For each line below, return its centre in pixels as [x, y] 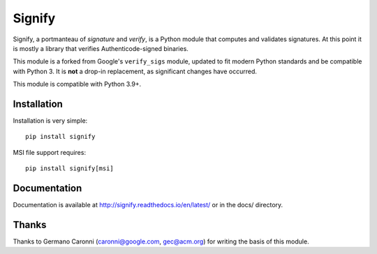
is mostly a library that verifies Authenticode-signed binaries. [101, 48]
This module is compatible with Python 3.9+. [77, 84]
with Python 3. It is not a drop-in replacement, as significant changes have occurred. [135, 71]
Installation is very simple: [50, 121]
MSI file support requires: [50, 152]
